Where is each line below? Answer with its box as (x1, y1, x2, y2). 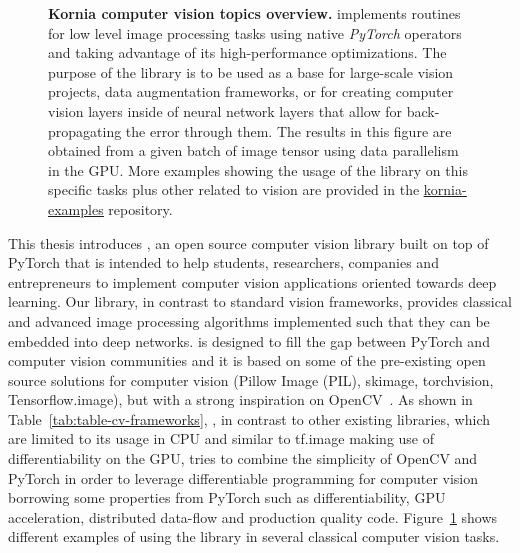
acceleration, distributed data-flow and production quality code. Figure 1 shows (8, 506, 498, 527)
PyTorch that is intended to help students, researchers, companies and (8, 252, 439, 273)
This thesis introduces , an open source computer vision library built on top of (8, 232, 489, 253)
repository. (108, 198, 173, 219)
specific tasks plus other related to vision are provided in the (48, 179, 420, 200)
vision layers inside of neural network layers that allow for (48, 100, 403, 121)
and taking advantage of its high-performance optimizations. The (48, 42, 447, 63)
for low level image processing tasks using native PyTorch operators (48, 22, 462, 43)
